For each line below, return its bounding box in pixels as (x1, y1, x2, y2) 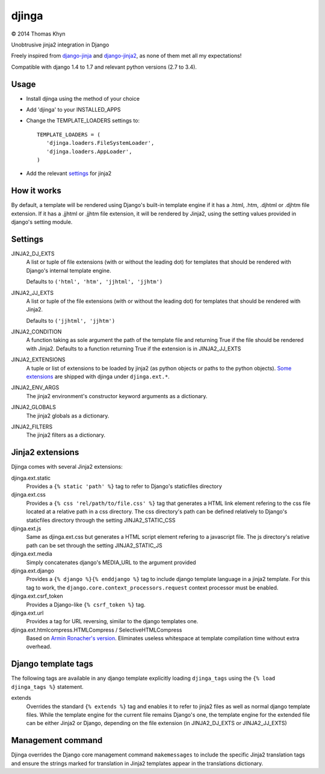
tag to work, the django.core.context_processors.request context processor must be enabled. (26, 584, 279, 591)
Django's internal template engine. (26, 267, 111, 274)
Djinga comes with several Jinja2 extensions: (11, 463, 123, 471)
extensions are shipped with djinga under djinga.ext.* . (26, 373, 170, 380)
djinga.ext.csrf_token (11, 592, 63, 600)
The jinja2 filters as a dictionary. (26, 431, 105, 439)
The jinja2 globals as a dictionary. (26, 412, 110, 419)
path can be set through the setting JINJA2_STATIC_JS (26, 542, 162, 549)
